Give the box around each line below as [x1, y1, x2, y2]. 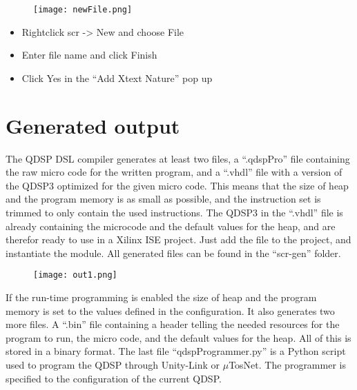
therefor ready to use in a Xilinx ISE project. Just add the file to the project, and [6, 232, 351, 247]
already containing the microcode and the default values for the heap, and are [6, 218, 336, 233]
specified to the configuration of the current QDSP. [6, 371, 222, 385]
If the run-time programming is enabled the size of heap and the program [6, 289, 317, 304]
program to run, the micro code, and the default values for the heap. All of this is [6, 330, 351, 345]
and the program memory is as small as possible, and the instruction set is [6, 192, 321, 206]
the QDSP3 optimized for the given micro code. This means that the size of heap [6, 178, 349, 192]
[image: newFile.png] [33, 5, 133, 14]
